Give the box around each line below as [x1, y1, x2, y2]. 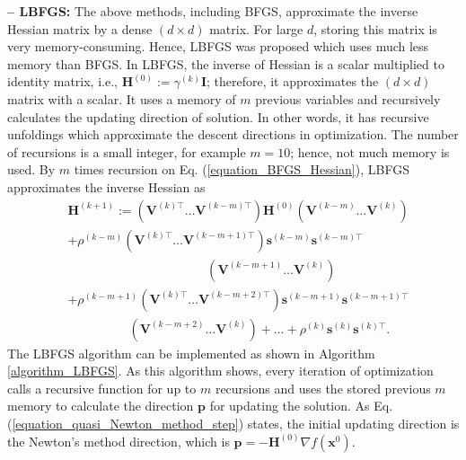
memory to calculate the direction [7, 396, 194, 415]
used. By [7, 160, 56, 179]
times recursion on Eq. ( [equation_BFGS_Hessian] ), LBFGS [74, 160, 409, 179]
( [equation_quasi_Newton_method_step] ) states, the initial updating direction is [7, 414, 460, 433]
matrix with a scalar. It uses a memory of [7, 89, 236, 108]
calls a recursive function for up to [7, 378, 197, 397]
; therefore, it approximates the [206, 72, 379, 91]
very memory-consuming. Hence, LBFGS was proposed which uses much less [7, 37, 429, 56]
